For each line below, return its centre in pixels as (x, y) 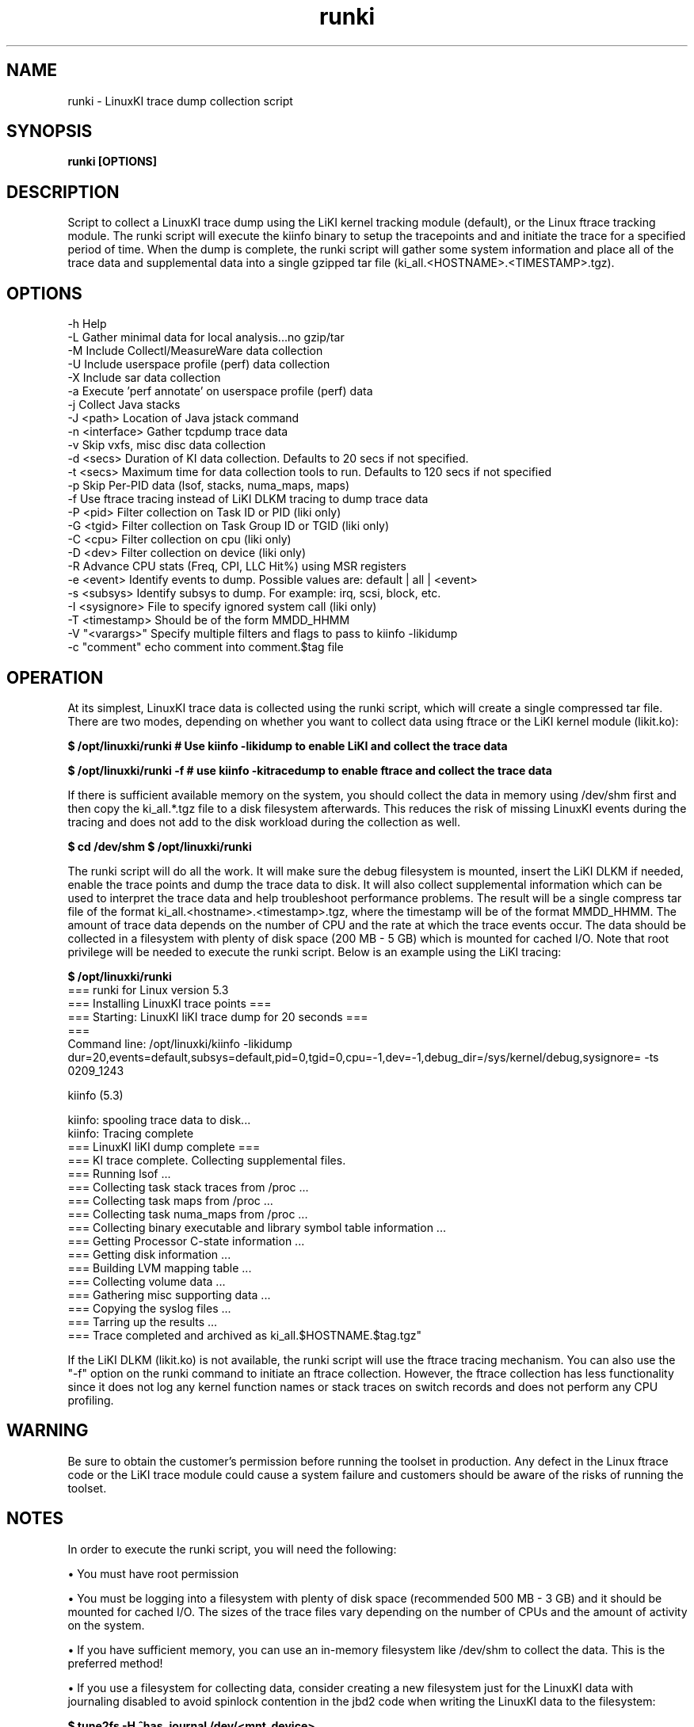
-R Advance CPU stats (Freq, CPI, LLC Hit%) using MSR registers (237, 566)
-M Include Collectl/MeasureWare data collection (195, 351)
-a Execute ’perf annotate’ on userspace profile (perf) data (220, 391)
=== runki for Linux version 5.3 (148, 989)
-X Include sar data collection (144, 378)
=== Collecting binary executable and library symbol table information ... (257, 1227)
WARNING (48, 1431)
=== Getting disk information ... (149, 1254)
